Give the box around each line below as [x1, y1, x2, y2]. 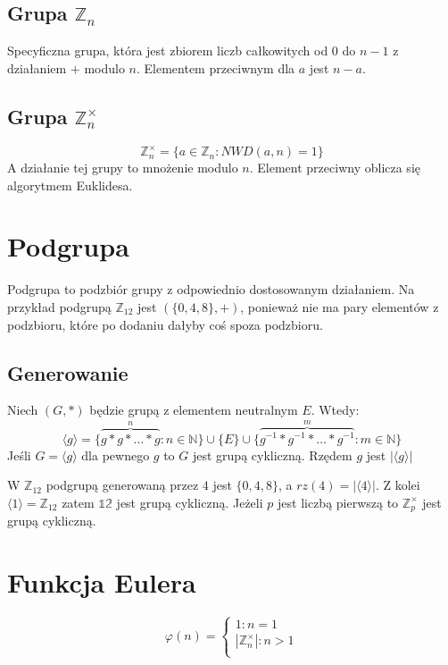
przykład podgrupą [7, 298, 112, 316]
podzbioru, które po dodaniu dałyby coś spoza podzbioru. [7, 315, 323, 333]
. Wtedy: [311, 400, 360, 419]
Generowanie [7, 358, 129, 386]
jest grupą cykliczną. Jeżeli [116, 492, 263, 511]
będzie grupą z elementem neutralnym [89, 400, 298, 419]
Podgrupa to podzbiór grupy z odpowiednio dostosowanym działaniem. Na [7, 280, 415, 299]
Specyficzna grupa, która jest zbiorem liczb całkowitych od [7, 41, 328, 60]
